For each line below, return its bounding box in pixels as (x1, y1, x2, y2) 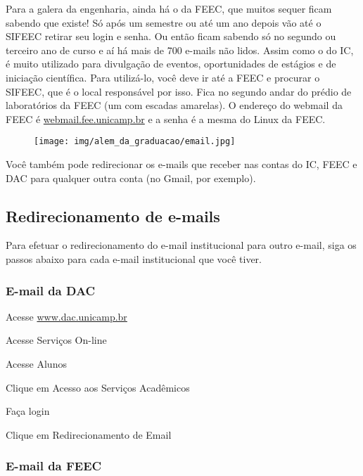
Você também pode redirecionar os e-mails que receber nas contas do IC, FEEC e (6, 157, 357, 171)
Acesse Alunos (6, 356, 67, 371)
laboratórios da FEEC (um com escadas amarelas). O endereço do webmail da (6, 98, 343, 112)
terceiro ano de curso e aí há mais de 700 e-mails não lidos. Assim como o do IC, (6, 42, 354, 57)
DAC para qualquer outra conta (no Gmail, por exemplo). (6, 170, 256, 185)
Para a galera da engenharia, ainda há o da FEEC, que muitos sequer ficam (6, 1, 332, 15)
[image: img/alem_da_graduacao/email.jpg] (34, 136, 236, 147)
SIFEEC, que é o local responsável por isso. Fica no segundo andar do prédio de (6, 84, 352, 98)
